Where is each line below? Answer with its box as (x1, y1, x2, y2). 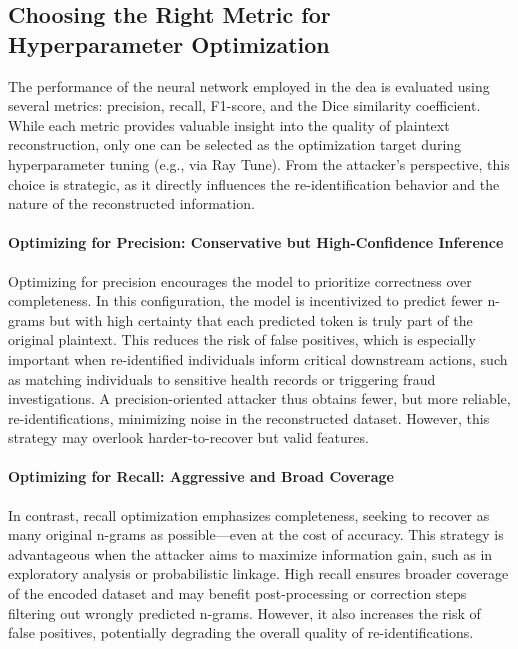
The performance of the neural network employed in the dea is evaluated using (8, 75, 490, 96)
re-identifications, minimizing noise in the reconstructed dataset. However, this (8, 407, 490, 428)
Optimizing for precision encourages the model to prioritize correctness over (8, 270, 472, 291)
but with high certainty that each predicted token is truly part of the (49, 309, 473, 330)
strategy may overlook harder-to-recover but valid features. (8, 427, 369, 448)
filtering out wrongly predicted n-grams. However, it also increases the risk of (8, 602, 481, 623)
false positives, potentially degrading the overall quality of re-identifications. (8, 622, 474, 643)
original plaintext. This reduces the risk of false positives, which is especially (8, 329, 476, 350)
